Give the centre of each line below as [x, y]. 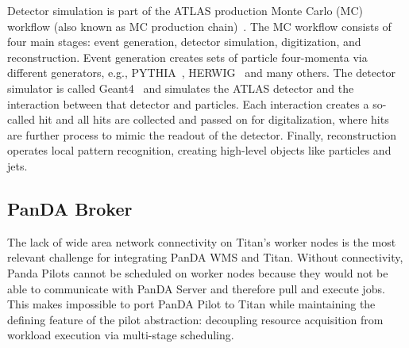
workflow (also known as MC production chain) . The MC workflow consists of [199, 26]
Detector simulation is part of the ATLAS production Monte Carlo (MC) [185, 10]
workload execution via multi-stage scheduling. [121, 335]
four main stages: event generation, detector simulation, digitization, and [184, 42]
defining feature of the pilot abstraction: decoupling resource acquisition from [195, 319]
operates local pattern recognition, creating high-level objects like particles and [199, 150]
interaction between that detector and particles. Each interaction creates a [188, 103]
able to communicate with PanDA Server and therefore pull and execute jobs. [196, 288]
